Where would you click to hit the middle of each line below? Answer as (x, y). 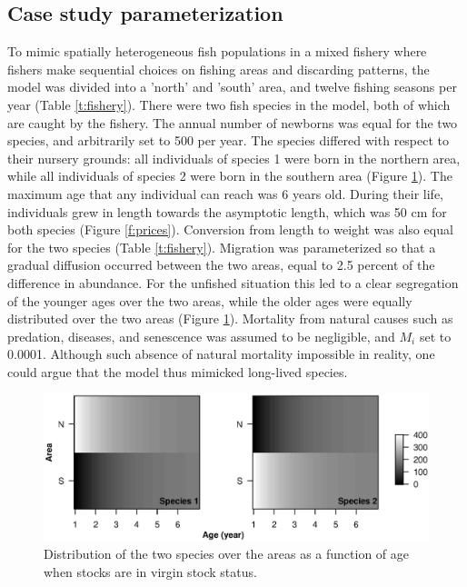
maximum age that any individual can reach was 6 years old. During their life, (226, 193)
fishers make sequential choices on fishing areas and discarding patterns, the (219, 69)
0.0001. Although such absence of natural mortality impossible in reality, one (221, 354)
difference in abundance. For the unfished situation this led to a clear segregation (233, 282)
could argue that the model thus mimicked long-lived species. (178, 371)
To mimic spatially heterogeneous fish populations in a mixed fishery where (217, 51)
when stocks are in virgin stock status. (150, 571)
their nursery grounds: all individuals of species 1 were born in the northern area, (234, 158)
